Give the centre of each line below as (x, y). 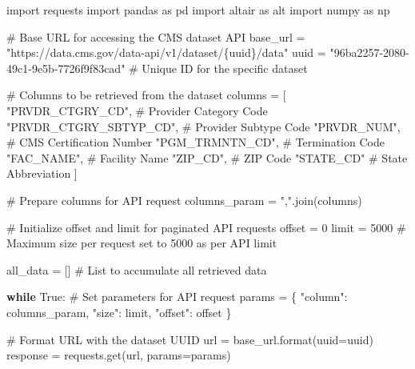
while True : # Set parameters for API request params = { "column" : (177, 297)
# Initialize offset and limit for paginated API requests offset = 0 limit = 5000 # (206, 227)
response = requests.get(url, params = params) (119, 355)
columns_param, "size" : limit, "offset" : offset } (119, 312)
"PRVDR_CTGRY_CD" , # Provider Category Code (137, 110)
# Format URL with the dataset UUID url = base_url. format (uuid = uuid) (190, 339)
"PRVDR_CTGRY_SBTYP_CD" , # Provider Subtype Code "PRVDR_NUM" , (204, 126)
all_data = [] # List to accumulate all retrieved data (137, 269)
